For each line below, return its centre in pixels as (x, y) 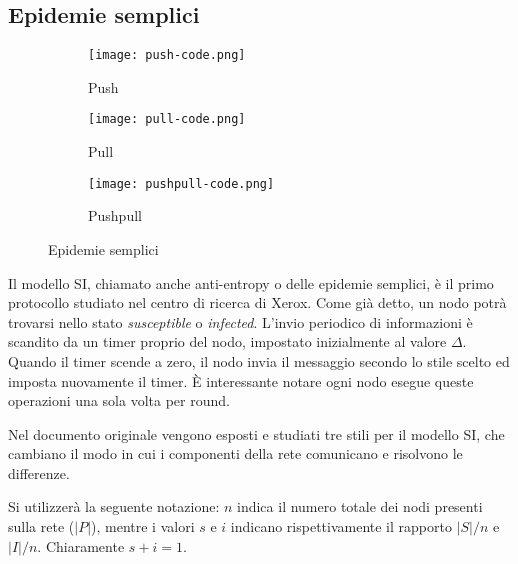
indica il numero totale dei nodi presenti (360, 506)
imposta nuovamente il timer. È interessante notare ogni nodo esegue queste (241, 380)
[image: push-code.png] (167, 55)
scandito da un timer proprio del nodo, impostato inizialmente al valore (227, 341)
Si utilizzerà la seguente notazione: (114, 506)
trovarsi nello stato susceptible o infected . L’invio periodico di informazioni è (240, 321)
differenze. (39, 472)
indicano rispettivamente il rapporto (341, 526)
